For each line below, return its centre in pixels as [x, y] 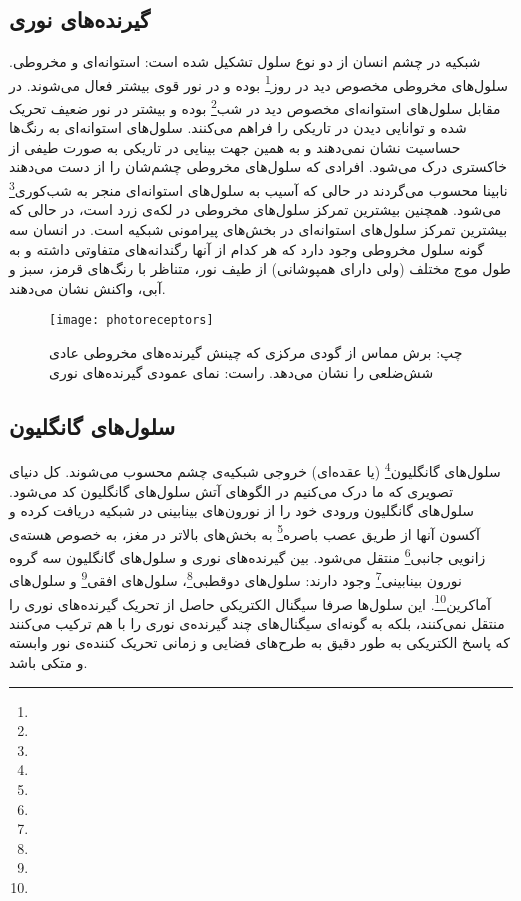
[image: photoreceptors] [131, 320]
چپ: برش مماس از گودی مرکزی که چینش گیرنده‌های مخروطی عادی [256, 351]
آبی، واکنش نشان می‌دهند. [87, 287]
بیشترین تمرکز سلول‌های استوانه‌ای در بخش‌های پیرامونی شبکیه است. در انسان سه [258, 228]
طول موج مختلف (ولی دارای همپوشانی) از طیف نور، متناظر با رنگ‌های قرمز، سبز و [260, 268]
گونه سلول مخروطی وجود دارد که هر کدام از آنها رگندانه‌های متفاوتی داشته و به [247, 248]
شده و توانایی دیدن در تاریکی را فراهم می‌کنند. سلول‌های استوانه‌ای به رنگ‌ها [238, 127]
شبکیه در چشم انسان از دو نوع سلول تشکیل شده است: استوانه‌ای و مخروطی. [245, 61]
